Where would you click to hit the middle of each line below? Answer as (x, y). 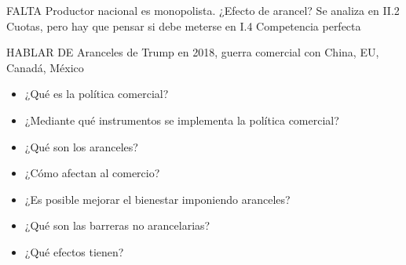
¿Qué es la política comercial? (97, 94)
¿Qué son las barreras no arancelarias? (117, 225)
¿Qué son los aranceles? (81, 146)
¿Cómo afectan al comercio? (92, 173)
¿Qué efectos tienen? (74, 251)
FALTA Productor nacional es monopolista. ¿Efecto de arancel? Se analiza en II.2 (203, 10)
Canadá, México (45, 67)
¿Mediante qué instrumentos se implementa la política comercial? (182, 120)
